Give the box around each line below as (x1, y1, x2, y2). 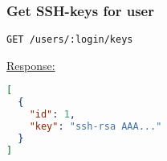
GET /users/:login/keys (6, 34, 133, 46)
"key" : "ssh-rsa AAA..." (29, 121, 162, 133)
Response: (6, 56, 55, 73)
